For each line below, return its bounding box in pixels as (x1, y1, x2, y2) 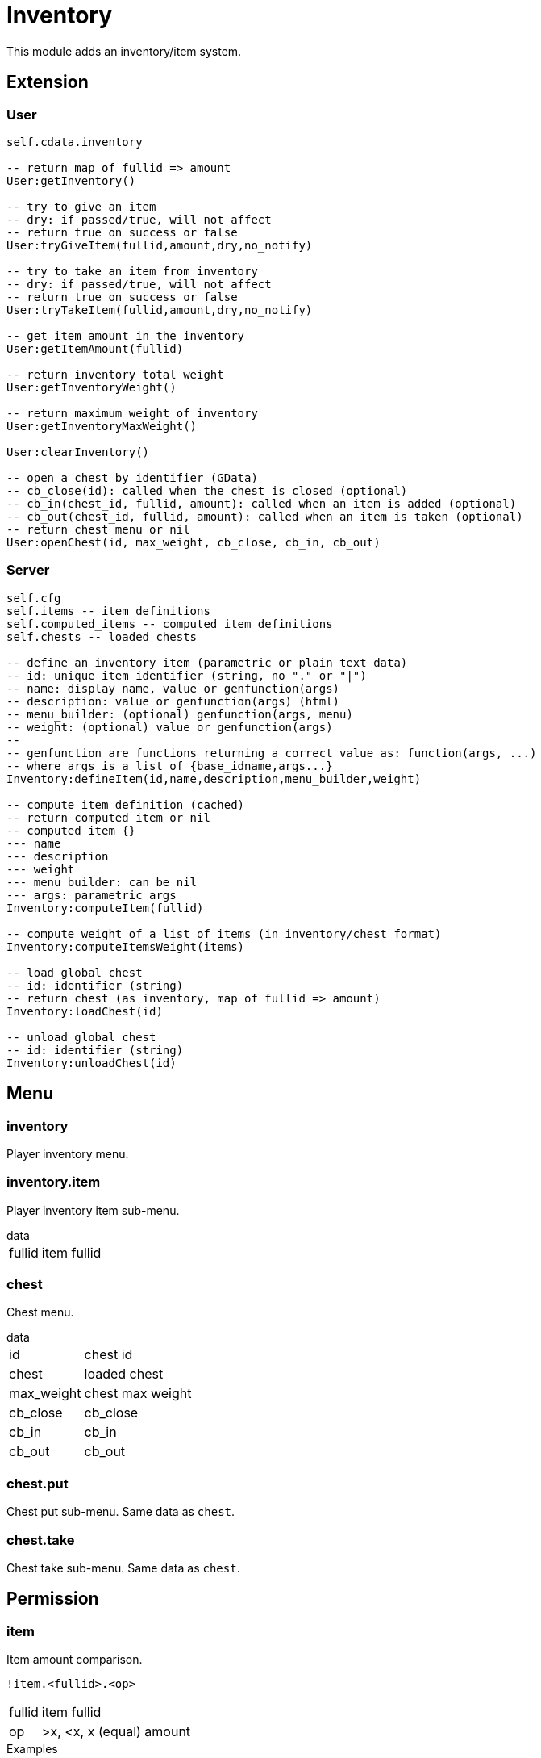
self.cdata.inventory (6, 135, 143, 149)
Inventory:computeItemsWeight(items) (6, 940, 245, 953)
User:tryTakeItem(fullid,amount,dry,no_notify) (6, 303, 313, 316)
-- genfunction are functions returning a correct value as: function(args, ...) (6, 746, 537, 760)
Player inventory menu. (6, 1146, 129, 1161)
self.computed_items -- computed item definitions (6, 617, 333, 630)
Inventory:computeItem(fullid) (6, 901, 204, 915)
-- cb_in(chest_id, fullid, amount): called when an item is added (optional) (6, 496, 517, 510)
